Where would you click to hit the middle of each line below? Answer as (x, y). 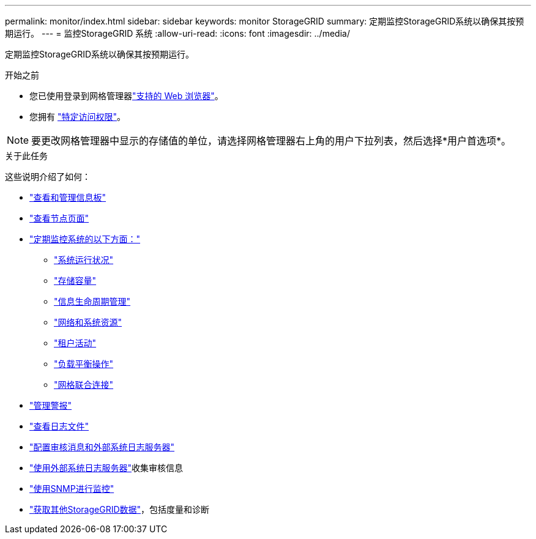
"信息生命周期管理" (92, 301)
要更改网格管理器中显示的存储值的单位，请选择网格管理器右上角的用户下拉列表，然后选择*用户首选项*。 (271, 141)
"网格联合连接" (84, 385)
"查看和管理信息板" (68, 197)
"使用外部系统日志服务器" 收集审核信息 (106, 468)
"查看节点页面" (59, 218)
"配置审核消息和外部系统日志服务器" (102, 447)
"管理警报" (51, 405)
